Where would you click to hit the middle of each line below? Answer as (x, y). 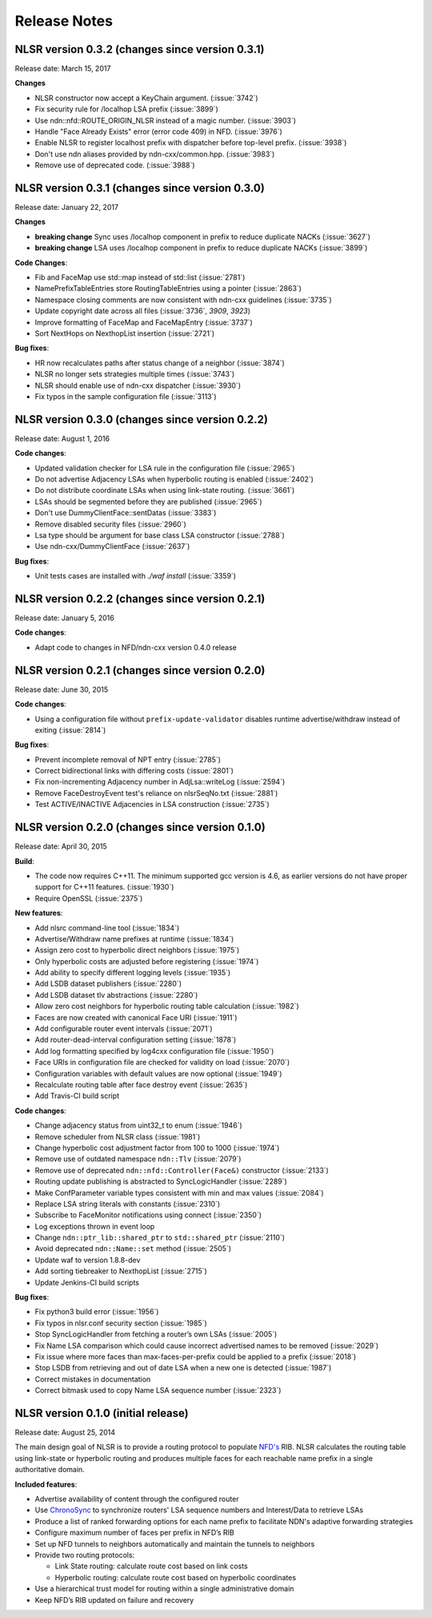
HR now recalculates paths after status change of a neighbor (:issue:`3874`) (160, 363)
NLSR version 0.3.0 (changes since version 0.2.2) (141, 420)
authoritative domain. (50, 1470)
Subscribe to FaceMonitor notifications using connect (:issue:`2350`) (148, 1215)
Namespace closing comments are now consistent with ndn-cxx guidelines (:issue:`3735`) (183, 300)
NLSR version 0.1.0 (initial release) (102, 1413)
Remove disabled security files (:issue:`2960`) (111, 524)
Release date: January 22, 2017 (67, 208)
